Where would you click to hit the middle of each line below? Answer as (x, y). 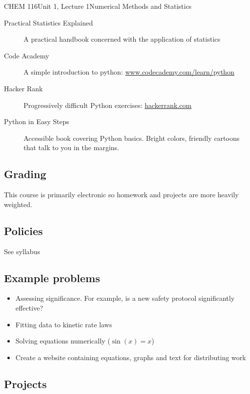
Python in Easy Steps (37, 121)
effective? (29, 307)
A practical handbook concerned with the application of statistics (122, 39)
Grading (25, 174)
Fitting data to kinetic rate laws (64, 324)
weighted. (18, 204)
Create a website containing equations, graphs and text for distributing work (131, 357)
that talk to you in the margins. (71, 147)
